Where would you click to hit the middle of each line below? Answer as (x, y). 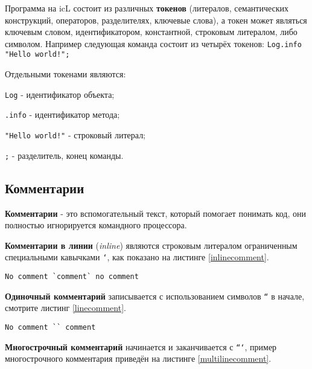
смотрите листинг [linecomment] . (65, 308)
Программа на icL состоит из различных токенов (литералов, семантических (147, 8)
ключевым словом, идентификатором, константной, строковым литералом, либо (151, 32)
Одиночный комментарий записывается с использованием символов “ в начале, (155, 296)
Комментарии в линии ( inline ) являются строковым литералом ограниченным (151, 245)
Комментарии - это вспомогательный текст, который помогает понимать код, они (155, 213)
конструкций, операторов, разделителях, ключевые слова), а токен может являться (156, 20)
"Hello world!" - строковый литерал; (75, 135)
